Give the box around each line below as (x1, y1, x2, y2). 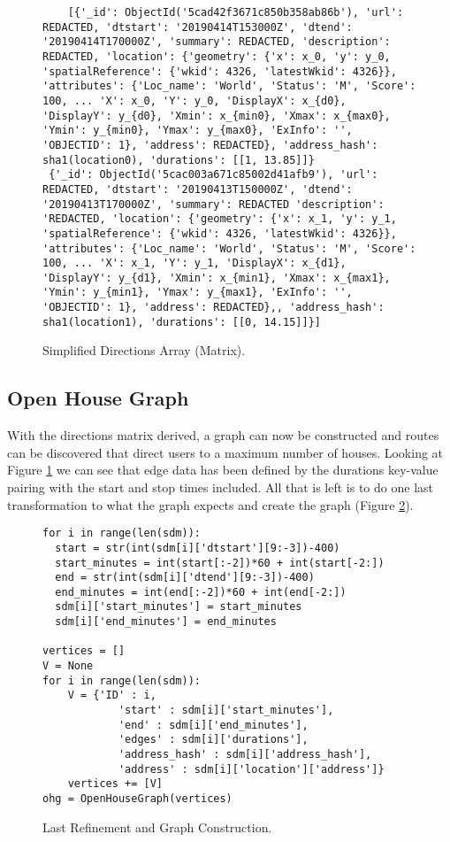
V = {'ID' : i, (67, 689, 156, 702)
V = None (42, 660, 94, 673)
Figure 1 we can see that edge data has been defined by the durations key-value (7, 460, 439, 479)
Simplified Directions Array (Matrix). (42, 341, 246, 359)
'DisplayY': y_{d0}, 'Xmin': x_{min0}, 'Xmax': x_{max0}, (42, 109, 391, 122)
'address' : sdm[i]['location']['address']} (118, 762, 385, 776)
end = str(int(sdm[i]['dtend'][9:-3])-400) (55, 571, 315, 584)
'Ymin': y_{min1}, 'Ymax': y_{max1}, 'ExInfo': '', (42, 286, 353, 299)
